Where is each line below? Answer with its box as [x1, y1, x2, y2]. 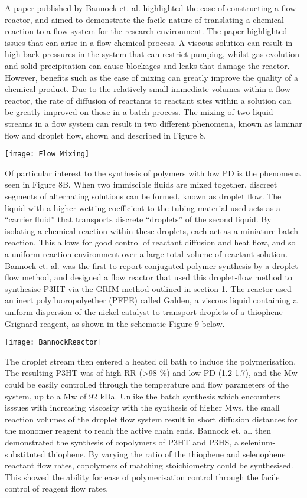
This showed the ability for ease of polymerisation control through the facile [5, 470, 280, 483]
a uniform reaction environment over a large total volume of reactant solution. [5, 247, 288, 260]
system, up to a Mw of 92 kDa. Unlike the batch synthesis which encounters [5, 389, 280, 402]
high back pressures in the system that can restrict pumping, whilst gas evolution [5, 48, 299, 60]
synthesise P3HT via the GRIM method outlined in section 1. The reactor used [5, 282, 292, 294]
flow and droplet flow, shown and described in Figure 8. [5, 129, 206, 141]
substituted [5, 447, 45, 460]
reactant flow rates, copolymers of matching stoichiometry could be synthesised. [5, 459, 293, 471]
